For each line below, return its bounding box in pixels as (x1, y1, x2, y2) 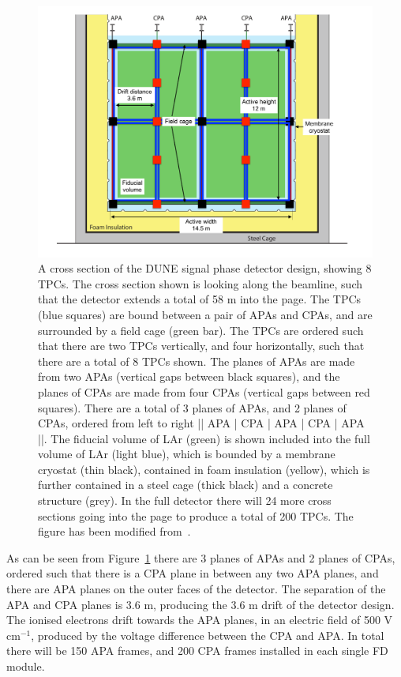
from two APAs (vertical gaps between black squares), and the (38, 368, 340, 385)
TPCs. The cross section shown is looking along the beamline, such (38, 275, 363, 291)
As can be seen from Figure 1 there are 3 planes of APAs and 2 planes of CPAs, (6, 549, 395, 566)
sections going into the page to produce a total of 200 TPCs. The (38, 507, 354, 524)
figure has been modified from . (38, 523, 191, 540)
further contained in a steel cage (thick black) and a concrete (38, 476, 333, 493)
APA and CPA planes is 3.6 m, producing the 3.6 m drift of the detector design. (6, 596, 395, 612)
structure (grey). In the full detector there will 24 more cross (38, 492, 332, 509)
